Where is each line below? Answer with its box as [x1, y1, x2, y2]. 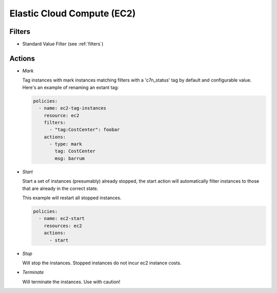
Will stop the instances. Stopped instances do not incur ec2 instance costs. [22, 260, 182, 266]
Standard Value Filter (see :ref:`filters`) [22, 41, 104, 47]
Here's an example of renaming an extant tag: [22, 84, 119, 90]
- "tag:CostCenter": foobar [49, 127, 120, 133]
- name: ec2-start [38, 216, 85, 222]
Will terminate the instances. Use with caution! [22, 279, 121, 285]
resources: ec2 [44, 223, 82, 228]
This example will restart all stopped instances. [22, 195, 122, 201]
